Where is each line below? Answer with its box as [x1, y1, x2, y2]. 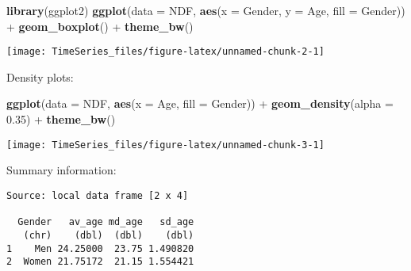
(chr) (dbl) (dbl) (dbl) [23, 229, 194, 241]
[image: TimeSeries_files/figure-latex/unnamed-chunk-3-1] [6, 139, 325, 151]
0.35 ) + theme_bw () [6, 111, 116, 128]
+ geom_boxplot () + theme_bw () [6, 17, 194, 34]
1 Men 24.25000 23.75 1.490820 [6, 242, 194, 254]
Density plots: [6, 68, 74, 85]
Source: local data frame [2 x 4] [6, 189, 189, 201]
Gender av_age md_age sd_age [17, 216, 194, 228]
